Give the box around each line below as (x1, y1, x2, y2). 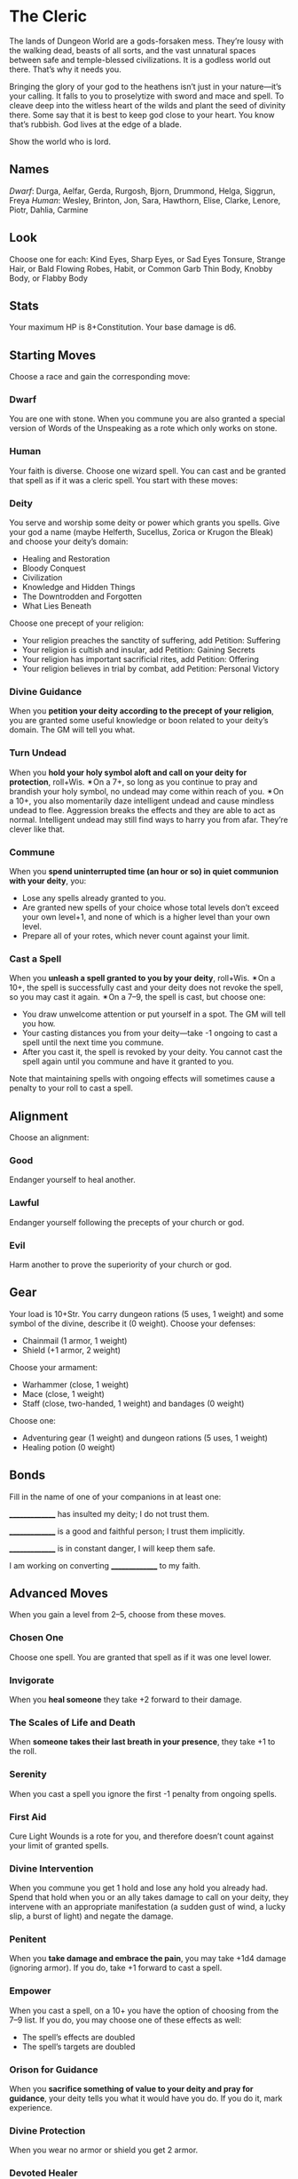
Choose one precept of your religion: (9, 618, 145, 628)
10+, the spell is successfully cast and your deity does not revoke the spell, (9, 982, 284, 993)
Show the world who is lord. (9, 136, 111, 147)
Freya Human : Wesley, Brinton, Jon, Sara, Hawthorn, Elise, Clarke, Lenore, (9, 195, 281, 205)
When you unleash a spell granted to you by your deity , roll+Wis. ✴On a (9, 973, 276, 984)
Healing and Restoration (21, 554, 111, 564)
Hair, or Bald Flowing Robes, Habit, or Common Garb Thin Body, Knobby (9, 263, 273, 274)
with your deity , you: (9, 875, 87, 886)
